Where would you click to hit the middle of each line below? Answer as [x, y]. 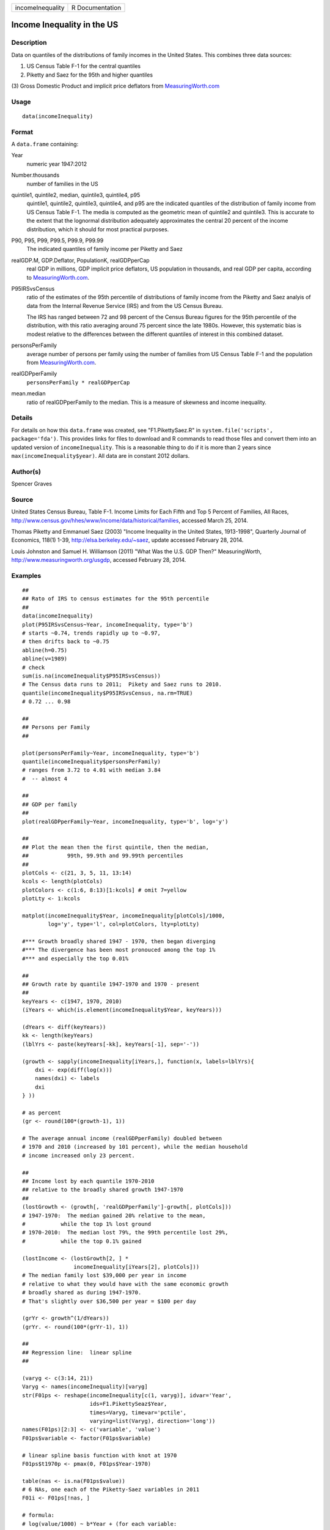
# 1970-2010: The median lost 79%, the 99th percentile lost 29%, [125, 1233]
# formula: [38, 1515]
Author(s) [26, 471]
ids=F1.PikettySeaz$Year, [128, 1404]
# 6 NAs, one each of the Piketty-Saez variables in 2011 [111, 1490]
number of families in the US [62, 184]
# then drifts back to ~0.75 [66, 642]
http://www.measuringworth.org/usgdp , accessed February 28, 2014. [99, 560]
